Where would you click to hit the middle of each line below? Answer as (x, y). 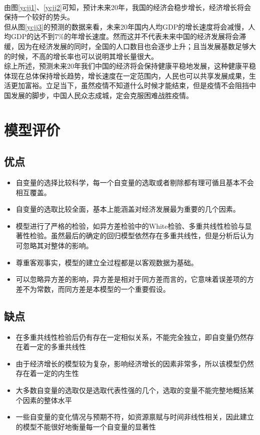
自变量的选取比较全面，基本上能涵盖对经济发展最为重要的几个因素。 (128, 209)
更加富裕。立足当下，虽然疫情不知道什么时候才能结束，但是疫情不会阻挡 (130, 85)
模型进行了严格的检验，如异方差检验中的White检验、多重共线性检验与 (130, 226)
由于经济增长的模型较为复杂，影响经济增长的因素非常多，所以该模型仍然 (135, 363)
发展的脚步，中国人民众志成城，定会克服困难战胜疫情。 (102, 95)
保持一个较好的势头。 (39, 17)
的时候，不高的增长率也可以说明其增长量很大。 (81, 56)
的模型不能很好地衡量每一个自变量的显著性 (86, 426)
